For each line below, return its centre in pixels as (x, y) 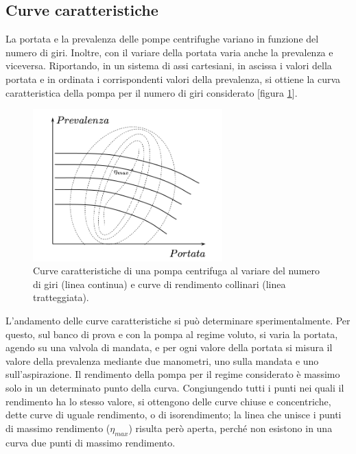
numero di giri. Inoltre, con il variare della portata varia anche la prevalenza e (169, 52)
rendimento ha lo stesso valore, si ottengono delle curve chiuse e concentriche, (168, 401)
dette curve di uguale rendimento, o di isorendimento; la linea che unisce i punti (174, 415)
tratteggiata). (61, 297)
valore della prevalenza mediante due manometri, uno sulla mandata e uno (162, 360)
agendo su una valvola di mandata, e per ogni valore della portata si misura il (169, 347)
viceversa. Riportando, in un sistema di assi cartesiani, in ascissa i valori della (169, 65)
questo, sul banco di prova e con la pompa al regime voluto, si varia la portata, (172, 334)
